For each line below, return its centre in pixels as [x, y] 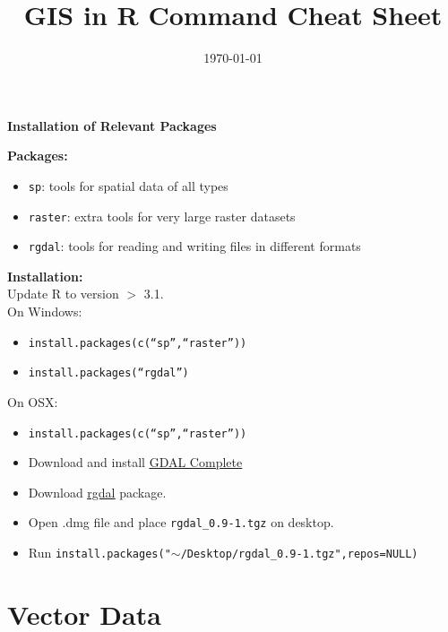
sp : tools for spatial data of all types [128, 185]
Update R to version [63, 294]
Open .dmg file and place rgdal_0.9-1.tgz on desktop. [181, 522]
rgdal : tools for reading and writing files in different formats [194, 246]
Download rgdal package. [97, 492]
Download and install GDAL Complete [135, 462]
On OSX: [33, 401]
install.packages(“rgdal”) [108, 373]
